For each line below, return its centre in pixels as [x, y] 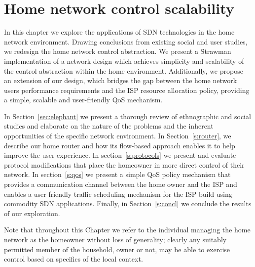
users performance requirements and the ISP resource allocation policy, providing [127, 90]
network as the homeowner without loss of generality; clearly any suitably [115, 239]
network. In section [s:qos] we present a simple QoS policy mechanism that [117, 174]
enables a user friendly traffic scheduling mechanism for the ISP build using [118, 194]
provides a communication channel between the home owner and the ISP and [121, 184]
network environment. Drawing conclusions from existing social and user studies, [126, 41]
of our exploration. [32, 213]
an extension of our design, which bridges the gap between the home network [121, 80]
